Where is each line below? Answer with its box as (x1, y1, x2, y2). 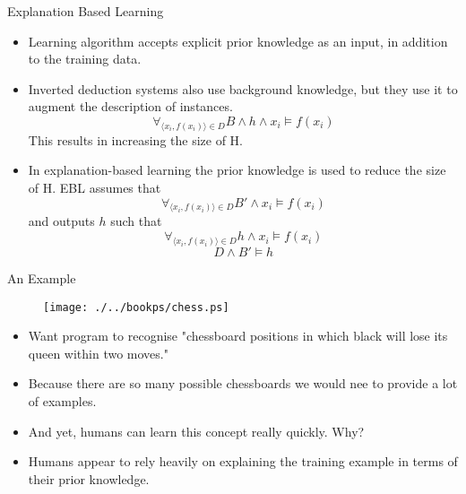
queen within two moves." (28, 343, 168, 362)
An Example (7, 268, 76, 287)
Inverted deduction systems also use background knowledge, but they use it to (28, 79, 458, 98)
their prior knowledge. (28, 469, 150, 488)
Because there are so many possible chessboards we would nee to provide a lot (28, 374, 458, 393)
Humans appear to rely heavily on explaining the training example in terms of (28, 452, 458, 471)
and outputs (28, 212, 95, 230)
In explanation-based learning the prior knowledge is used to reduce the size (28, 160, 446, 179)
